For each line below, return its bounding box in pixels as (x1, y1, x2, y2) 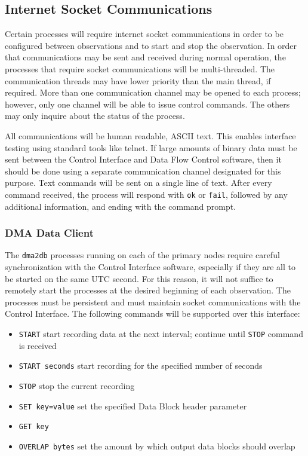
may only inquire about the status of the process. (5, 109, 185, 122)
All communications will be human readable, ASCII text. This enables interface (5, 129, 296, 142)
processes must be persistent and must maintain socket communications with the (5, 295, 301, 308)
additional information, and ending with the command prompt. (5, 200, 236, 212)
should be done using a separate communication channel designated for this (5, 164, 281, 177)
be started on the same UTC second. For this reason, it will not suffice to (5, 272, 273, 284)
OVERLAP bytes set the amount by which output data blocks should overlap (19, 439, 295, 452)
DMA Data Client (5, 225, 94, 240)
